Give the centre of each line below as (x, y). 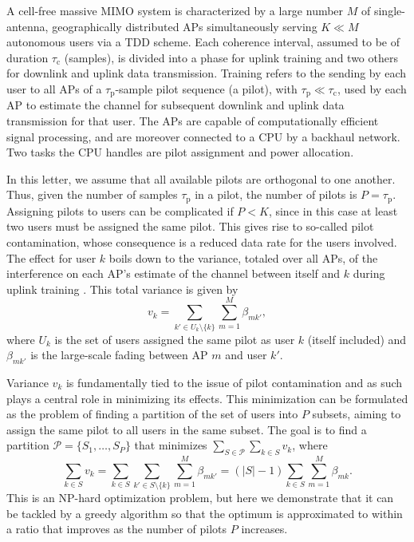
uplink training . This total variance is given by (122, 289)
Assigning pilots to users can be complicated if (120, 210)
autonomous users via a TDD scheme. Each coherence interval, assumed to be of (203, 42)
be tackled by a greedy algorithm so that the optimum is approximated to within (205, 513)
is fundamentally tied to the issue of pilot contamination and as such (234, 382)
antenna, (28, 26)
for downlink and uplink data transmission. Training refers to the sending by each (207, 73)
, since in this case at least (333, 210)
